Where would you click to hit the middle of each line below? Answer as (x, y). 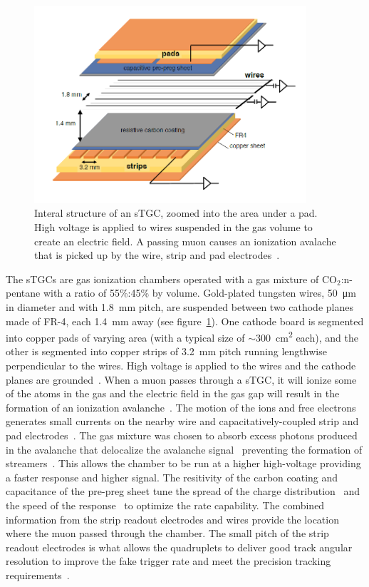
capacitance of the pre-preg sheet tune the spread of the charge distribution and (183, 491)
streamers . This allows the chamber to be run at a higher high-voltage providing (183, 463)
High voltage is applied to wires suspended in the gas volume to (173, 226)
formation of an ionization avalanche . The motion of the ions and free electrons (181, 407)
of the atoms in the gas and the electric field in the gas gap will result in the (173, 393)
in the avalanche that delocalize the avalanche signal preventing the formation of (184, 449)
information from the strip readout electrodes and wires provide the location (172, 519)
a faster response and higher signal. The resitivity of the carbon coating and (172, 477)
